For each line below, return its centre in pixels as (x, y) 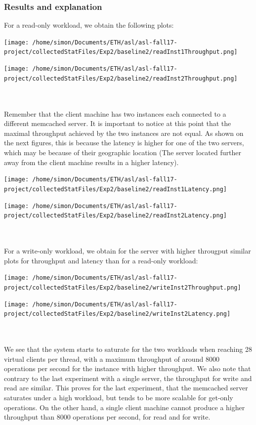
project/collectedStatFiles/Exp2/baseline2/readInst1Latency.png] (116, 189)
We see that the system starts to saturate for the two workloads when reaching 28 (128, 349)
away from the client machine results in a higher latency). (91, 162)
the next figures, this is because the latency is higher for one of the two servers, (124, 143)
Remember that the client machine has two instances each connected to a (115, 113)
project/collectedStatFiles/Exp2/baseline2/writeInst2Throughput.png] (123, 287)
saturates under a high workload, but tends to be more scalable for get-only (119, 397)
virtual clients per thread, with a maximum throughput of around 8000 (112, 359)
